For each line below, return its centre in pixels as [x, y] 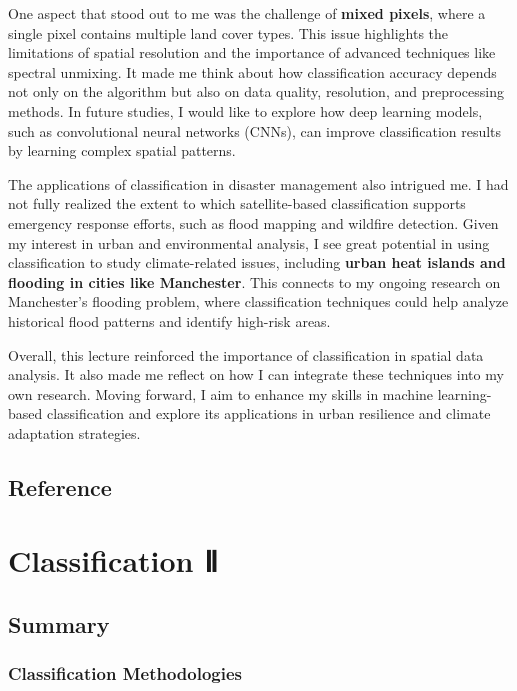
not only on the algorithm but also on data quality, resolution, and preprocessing [256, 91]
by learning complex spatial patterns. [122, 150]
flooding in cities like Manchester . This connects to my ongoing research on [254, 281]
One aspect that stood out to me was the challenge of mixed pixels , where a [247, 13]
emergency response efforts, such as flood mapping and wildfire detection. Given [253, 222]
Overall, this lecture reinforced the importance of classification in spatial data [246, 354]
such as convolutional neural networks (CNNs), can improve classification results [255, 130]
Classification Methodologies [125, 673]
